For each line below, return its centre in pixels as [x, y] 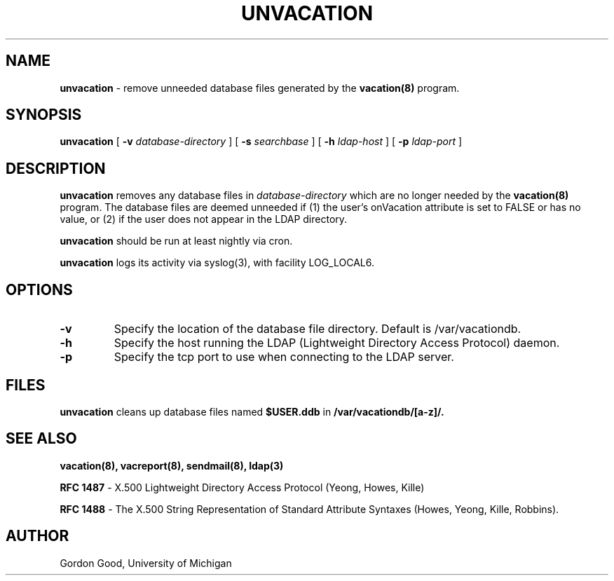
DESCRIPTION [56, 168]
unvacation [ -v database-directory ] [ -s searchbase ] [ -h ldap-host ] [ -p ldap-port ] [261, 142]
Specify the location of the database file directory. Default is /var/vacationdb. [318, 329]
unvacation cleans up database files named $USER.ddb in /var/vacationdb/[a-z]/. [252, 411]
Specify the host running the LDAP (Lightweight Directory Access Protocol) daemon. [337, 343]
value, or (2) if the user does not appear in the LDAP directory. [204, 219]
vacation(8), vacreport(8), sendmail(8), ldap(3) [172, 465]
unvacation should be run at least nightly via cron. [176, 241]
